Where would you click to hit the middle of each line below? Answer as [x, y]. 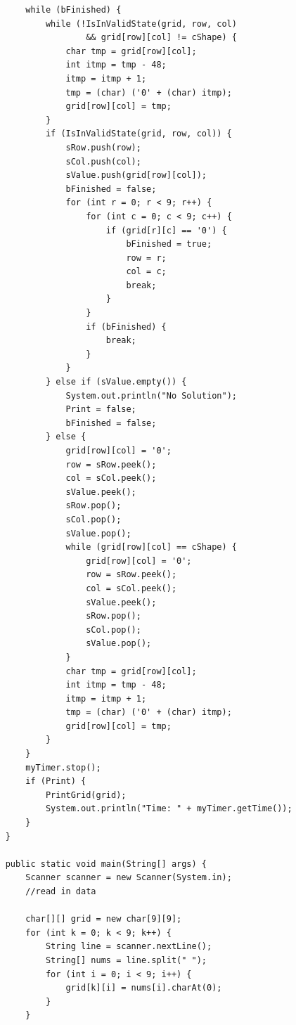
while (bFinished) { [73, 10]
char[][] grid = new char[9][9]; [104, 919]
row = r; [146, 258]
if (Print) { [56, 781]
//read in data [61, 891]
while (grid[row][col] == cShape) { [151, 547]
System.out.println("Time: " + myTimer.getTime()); [169, 809]
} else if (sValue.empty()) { [116, 382]
